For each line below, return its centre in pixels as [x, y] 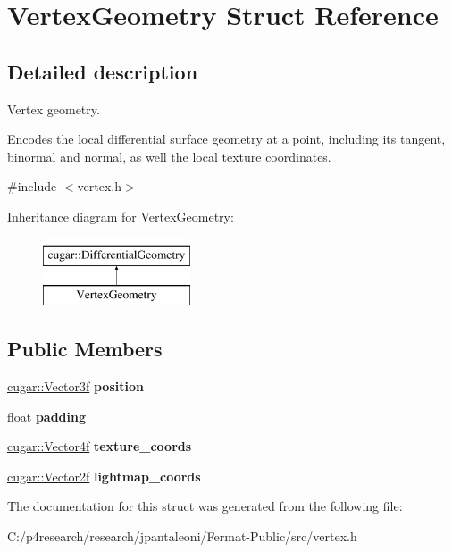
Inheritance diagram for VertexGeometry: [121, 216]
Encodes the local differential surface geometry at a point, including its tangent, [226, 139]
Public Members [85, 349]
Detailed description [103, 71]
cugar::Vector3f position [75, 385]
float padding [47, 416]
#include [32, 186]
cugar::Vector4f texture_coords [100, 446]
